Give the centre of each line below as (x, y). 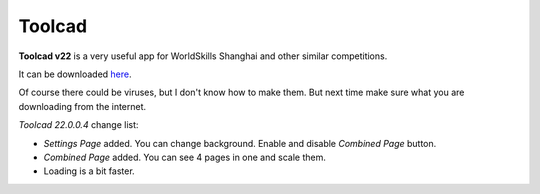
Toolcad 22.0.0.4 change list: (78, 125)
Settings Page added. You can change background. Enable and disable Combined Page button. (240, 143)
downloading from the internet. (82, 106)
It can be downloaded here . (75, 74)
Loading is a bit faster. (89, 171)
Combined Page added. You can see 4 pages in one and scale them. (185, 157)
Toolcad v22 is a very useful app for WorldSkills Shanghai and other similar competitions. (203, 56)
